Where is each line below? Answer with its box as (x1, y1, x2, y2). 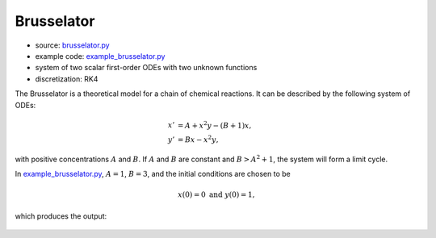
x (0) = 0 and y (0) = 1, (178, 190, 255, 199)
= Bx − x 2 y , (177, 134, 219, 144)
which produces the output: (15, 211, 107, 221)
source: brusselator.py (35, 40, 110, 50)
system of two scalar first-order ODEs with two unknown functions (35, 63, 258, 73)
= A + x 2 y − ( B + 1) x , (177, 119, 252, 130)
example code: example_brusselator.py (35, 51, 166, 61)
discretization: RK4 (35, 73, 99, 84)
